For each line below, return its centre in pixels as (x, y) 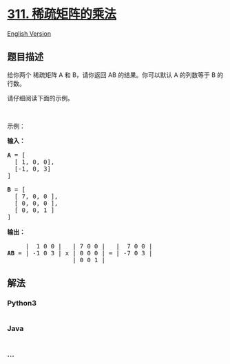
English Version (29, 33)
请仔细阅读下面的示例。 (40, 98)
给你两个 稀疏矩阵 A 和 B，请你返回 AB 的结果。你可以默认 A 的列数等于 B (111, 75)
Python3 (22, 303)
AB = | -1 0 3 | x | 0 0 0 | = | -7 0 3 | (80, 253)
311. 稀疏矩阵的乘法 (62, 14)
